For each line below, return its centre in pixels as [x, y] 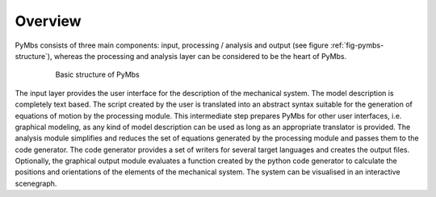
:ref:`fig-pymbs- [357, 45]
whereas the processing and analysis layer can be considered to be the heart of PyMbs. [200, 56]
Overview [48, 21]
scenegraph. [36, 183]
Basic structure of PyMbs [98, 75]
